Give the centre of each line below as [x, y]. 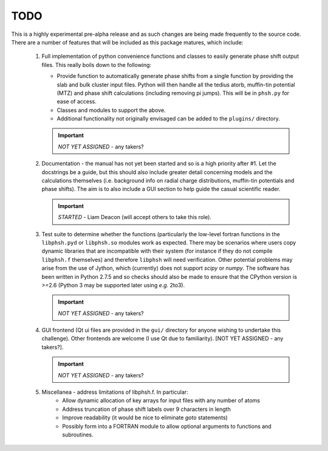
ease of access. [77, 102]
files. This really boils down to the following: [97, 65]
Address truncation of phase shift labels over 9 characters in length [146, 409]
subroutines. [78, 435]
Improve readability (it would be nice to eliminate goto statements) [145, 418]
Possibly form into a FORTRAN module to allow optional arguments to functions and [167, 426]
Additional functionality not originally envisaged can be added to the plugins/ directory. [169, 119]
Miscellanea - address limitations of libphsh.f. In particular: [115, 392]
